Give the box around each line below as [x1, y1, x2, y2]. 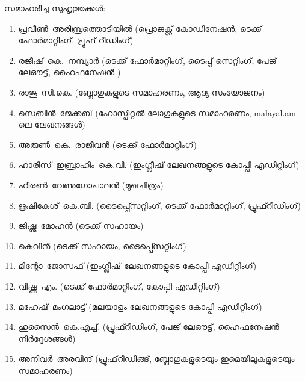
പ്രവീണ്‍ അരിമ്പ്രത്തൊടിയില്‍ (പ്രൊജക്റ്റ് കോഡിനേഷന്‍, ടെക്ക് [18, 22, 262, 34]
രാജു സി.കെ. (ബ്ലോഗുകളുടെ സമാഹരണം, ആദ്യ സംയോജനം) [18, 85, 265, 98]
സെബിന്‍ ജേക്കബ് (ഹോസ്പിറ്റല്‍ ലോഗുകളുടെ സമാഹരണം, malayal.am [18, 106, 296, 119]
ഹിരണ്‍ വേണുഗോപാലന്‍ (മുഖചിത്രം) [18, 178, 164, 191]
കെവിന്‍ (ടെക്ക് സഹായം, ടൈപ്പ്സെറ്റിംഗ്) [18, 239, 186, 252]
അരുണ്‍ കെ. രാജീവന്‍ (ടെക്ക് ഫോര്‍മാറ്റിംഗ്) [18, 138, 197, 150]
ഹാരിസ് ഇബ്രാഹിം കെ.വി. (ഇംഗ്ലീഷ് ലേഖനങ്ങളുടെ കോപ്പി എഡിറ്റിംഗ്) [18, 158, 300, 171]
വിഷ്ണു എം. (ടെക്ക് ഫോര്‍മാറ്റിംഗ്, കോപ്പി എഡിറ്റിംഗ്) [18, 279, 220, 292]
